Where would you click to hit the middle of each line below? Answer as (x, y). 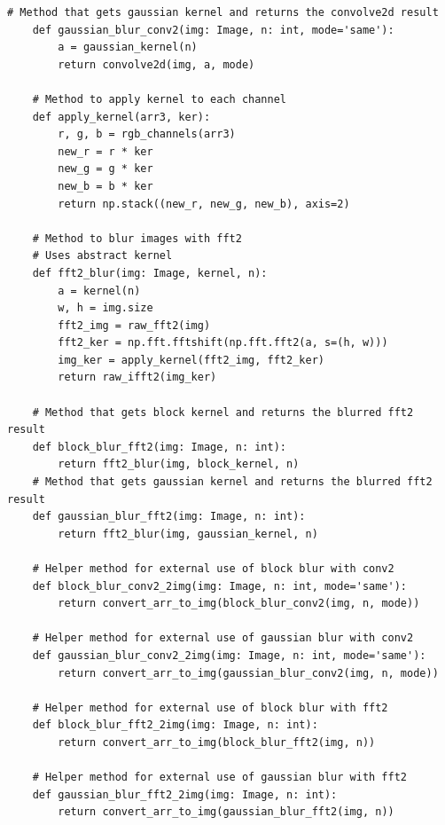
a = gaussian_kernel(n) (128, 47)
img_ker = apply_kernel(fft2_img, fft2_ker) (191, 360)
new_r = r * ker (105, 151)
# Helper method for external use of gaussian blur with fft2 (220, 778)
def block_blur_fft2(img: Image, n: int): (159, 447)
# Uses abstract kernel (102, 256)
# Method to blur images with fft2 (137, 238)
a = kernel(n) (99, 291)
